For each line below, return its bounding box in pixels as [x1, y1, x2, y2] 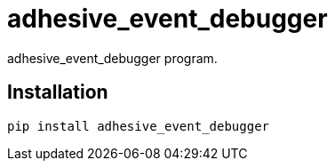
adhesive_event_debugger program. [7, 50, 218, 66]
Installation [7, 81, 108, 104]
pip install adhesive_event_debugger [7, 118, 270, 133]
